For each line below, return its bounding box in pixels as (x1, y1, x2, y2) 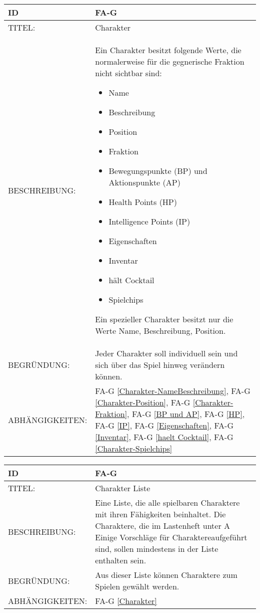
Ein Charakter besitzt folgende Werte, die (95, 44, 241, 56)
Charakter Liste (95, 482, 150, 494)
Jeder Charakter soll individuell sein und (95, 347, 238, 359)
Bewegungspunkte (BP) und (108, 165, 207, 176)
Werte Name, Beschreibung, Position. (95, 325, 226, 336)
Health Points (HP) (108, 196, 177, 208)
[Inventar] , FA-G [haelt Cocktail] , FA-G (95, 431, 233, 443)
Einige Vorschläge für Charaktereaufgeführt (95, 531, 247, 543)
